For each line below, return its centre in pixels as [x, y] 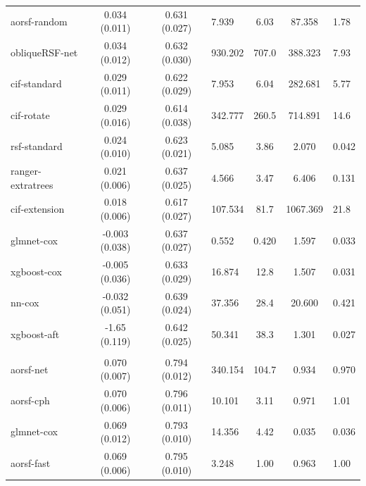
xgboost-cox [36, 272]
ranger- [26, 170]
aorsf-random [39, 21]
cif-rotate [30, 114]
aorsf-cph [30, 400]
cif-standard [36, 83]
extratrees [32, 184]
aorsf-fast [31, 462]
